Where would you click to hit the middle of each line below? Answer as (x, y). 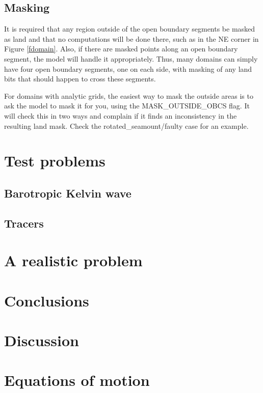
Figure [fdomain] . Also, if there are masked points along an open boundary (121, 49)
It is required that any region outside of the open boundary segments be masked (130, 29)
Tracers (24, 223)
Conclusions (47, 300)
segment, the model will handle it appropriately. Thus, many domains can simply (131, 58)
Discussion (42, 340)
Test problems (55, 161)
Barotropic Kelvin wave (68, 193)
